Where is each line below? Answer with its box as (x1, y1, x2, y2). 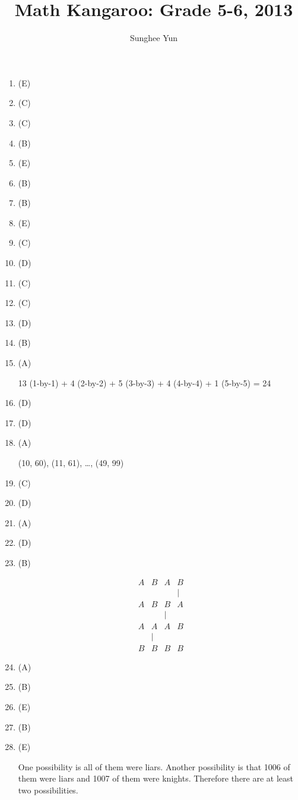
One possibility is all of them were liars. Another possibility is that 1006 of (18, 760, 290, 773)
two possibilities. (18, 783, 78, 796)
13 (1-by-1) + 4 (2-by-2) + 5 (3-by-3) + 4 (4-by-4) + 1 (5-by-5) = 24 (18, 376, 271, 389)
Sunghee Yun (129, 32, 178, 44)
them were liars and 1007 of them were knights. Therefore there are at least (18, 772, 294, 785)
